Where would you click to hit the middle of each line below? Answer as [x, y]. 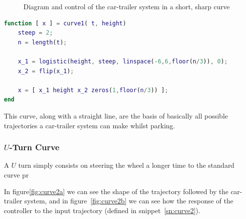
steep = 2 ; [35, 33]
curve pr [16, 174]
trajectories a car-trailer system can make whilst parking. [90, 125]
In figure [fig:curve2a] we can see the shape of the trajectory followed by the [116, 191]
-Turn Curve [34, 147]
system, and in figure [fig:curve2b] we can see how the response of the [129, 201]
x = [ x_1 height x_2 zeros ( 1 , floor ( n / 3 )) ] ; [93, 90]
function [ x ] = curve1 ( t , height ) [65, 23]
